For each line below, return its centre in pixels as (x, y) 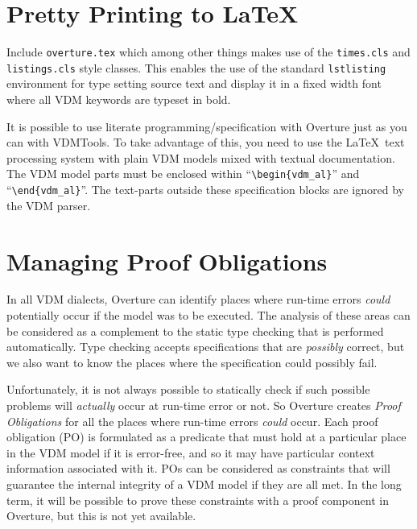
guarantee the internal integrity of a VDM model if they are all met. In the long (204, 484)
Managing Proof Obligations (167, 260)
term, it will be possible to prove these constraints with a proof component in (198, 500)
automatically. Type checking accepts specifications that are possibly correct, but (206, 347)
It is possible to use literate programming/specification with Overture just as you (207, 126)
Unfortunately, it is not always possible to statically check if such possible (188, 389)
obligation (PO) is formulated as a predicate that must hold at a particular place (206, 437)
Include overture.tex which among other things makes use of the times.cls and (208, 52)
